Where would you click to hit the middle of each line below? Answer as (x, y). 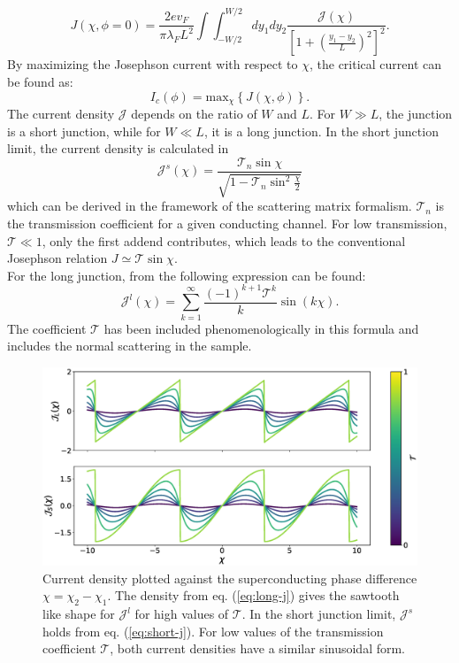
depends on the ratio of (194, 114)
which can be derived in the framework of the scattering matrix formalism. (210, 206)
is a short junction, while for (84, 131)
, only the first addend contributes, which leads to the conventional (224, 240)
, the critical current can (375, 64)
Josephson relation (57, 258)
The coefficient (47, 328)
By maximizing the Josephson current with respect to (153, 64)
